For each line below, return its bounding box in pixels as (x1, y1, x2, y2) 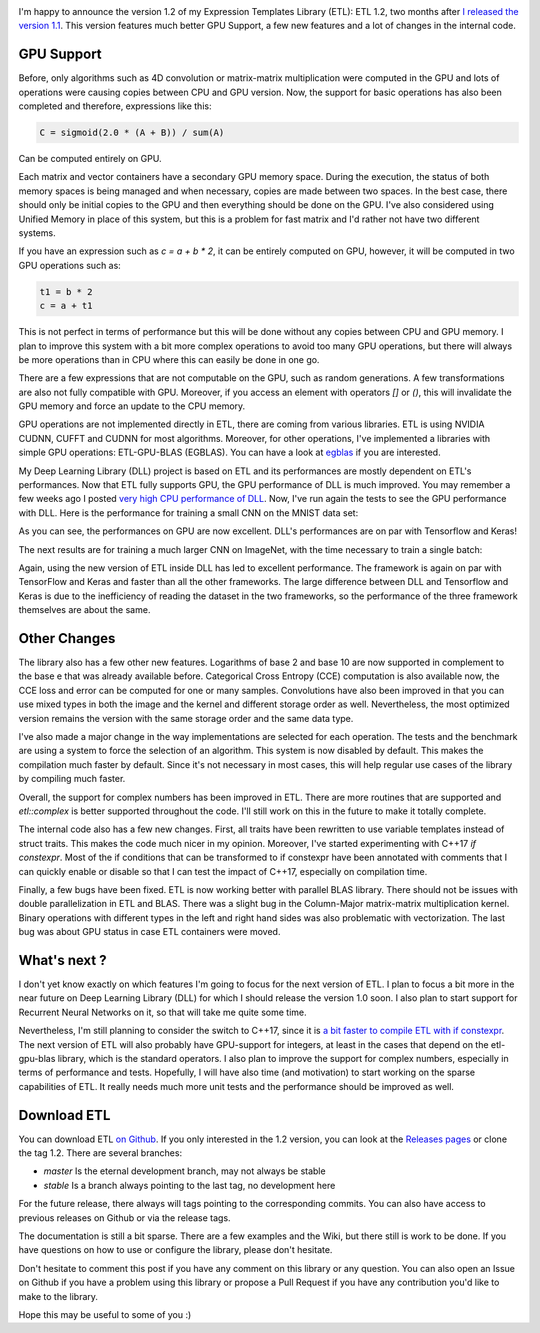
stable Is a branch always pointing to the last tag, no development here (43, 1179, 336, 1191)
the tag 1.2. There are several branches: (18, 1147, 183, 1159)
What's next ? (18, 951, 107, 969)
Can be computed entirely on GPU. (18, 153, 162, 165)
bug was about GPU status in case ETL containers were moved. (18, 926, 281, 938)
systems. (18, 227, 56, 239)
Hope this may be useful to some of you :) (18, 1308, 192, 1320)
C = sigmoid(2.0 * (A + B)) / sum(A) (39, 127, 225, 139)
